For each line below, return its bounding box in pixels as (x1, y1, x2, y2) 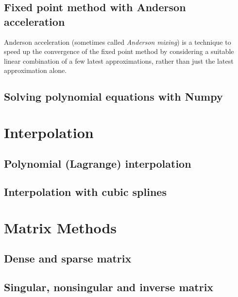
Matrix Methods (4, 217, 117, 237)
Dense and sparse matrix (4, 251, 132, 266)
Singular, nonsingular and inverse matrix (4, 280, 214, 295)
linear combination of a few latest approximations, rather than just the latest (4, 55, 234, 66)
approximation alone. (4, 65, 67, 75)
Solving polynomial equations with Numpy (4, 89, 223, 104)
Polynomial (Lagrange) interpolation (4, 156, 191, 171)
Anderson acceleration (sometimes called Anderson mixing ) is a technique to (4, 36, 231, 47)
